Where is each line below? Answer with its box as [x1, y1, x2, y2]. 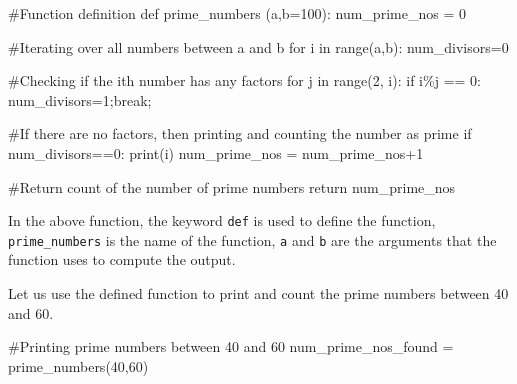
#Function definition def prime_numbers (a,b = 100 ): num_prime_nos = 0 [8, 3, 466, 23]
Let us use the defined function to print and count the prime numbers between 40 [8, 283, 509, 304]
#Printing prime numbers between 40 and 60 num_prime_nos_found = [8, 336, 454, 357]
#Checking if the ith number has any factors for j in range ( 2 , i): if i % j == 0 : [8, 70, 481, 91]
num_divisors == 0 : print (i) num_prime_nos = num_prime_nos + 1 [8, 142, 424, 163]
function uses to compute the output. [8, 249, 236, 270]
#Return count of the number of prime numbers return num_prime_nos [8, 176, 456, 197]
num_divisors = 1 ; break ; [8, 89, 152, 110]
